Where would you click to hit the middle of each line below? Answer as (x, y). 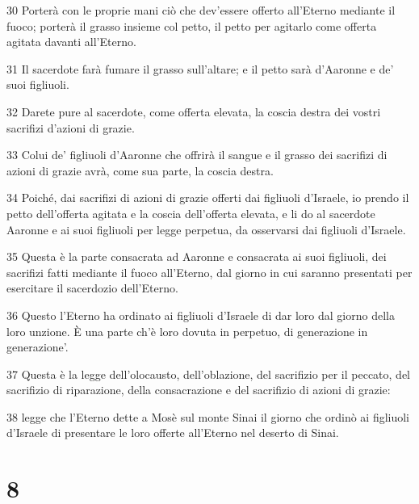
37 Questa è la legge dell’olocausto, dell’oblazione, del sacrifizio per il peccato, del (209, 374)
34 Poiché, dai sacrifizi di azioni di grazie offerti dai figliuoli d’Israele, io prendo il (208, 197)
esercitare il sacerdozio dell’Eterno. (92, 288)
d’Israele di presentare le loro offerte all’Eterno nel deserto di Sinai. (173, 433)
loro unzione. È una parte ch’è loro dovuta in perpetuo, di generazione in (187, 331)
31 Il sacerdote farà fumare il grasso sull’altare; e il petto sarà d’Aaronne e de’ (200, 68)
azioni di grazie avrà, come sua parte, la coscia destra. (140, 170)
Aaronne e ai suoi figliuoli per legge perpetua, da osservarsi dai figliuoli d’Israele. (206, 229)
